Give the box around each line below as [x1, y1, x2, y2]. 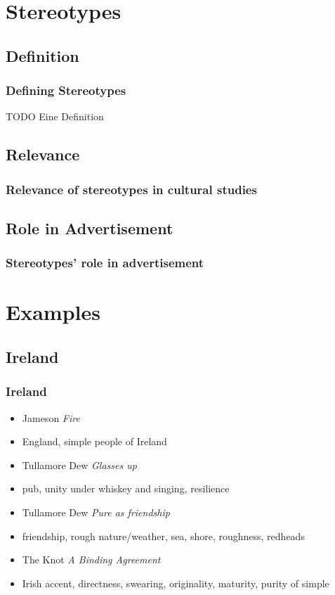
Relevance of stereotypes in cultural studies [6, 180, 257, 198]
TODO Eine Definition [6, 109, 104, 124]
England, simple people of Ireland [22, 434, 167, 449]
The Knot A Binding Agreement [22, 552, 161, 567]
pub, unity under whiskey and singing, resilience [22, 481, 230, 496]
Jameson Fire [22, 410, 80, 425]
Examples [6, 297, 100, 326]
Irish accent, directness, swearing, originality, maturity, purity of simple [22, 575, 329, 590]
